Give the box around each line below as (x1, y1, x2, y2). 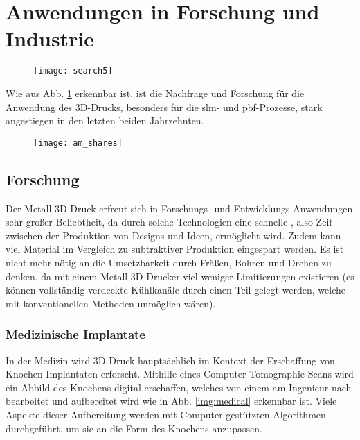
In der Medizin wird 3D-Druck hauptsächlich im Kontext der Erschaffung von (6, 353, 335, 367)
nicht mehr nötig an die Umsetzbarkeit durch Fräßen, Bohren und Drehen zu (6, 255, 332, 269)
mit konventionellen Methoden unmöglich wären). (6, 296, 216, 310)
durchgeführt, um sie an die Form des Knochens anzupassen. (6, 421, 262, 435)
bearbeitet (6, 394, 49, 408)
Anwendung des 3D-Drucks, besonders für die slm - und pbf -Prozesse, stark (6, 99, 323, 114)
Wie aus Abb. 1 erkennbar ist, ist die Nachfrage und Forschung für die (6, 85, 305, 100)
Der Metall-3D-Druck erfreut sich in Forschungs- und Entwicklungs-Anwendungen (6, 201, 353, 215)
